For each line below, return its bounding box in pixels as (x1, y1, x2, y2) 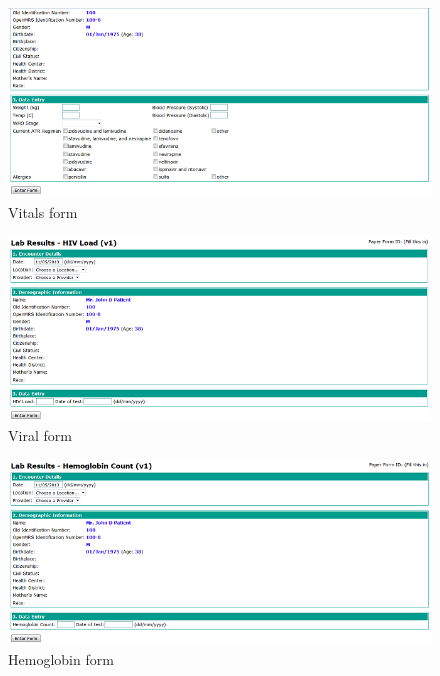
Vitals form (8, 201, 78, 222)
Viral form (8, 425, 72, 446)
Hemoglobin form (8, 648, 114, 669)
